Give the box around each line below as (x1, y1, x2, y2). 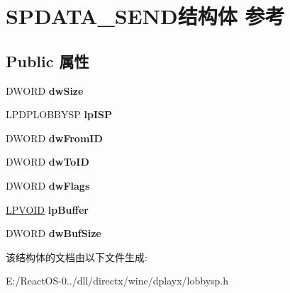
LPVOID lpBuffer (6, 202, 89, 217)
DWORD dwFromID (6, 130, 103, 145)
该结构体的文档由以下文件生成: (6, 249, 147, 264)
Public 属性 (6, 50, 89, 71)
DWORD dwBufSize (6, 226, 101, 241)
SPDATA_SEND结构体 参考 (6, 1, 285, 30)
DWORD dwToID (6, 154, 89, 169)
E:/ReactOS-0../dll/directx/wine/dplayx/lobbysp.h (6, 273, 229, 288)
